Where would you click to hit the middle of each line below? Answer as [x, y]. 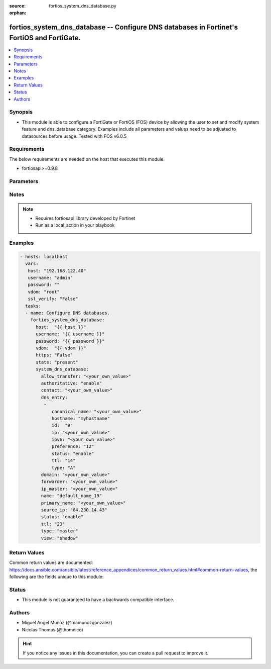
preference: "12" [73, 447]
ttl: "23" [53, 524]
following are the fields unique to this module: [56, 577]
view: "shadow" [60, 538]
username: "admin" [50, 278]
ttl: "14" [63, 461]
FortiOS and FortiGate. [45, 38]
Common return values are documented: [51, 562]
